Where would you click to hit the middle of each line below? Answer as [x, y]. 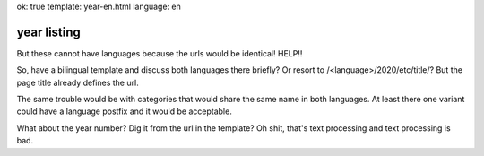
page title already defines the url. [78, 82]
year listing [48, 32]
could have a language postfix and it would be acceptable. [124, 111]
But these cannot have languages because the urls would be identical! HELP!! [160, 53]
